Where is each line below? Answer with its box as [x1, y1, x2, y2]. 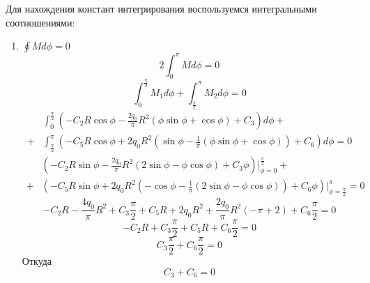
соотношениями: [6, 15, 75, 29]
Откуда [22, 254, 52, 268]
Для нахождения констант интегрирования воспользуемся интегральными [6, 1, 317, 15]
